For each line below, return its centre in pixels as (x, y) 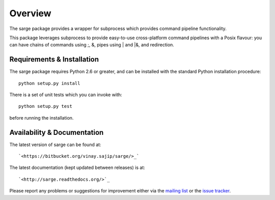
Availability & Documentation (57, 132)
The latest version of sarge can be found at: (55, 145)
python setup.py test (45, 106)
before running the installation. (42, 118)
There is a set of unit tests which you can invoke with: (66, 95)
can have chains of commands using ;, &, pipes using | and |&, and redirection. (92, 45)
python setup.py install (49, 83)
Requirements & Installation (54, 59)
